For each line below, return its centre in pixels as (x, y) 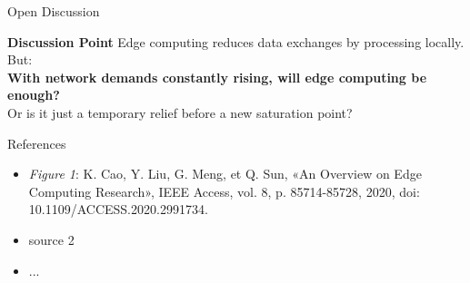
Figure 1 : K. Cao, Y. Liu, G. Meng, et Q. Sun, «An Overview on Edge (225, 174)
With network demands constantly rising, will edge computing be (217, 77)
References (37, 143)
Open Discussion (54, 11)
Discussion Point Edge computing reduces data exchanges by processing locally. (236, 41)
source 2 (51, 239)
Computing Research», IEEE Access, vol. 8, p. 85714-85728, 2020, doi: (224, 191)
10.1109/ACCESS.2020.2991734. (118, 209)
